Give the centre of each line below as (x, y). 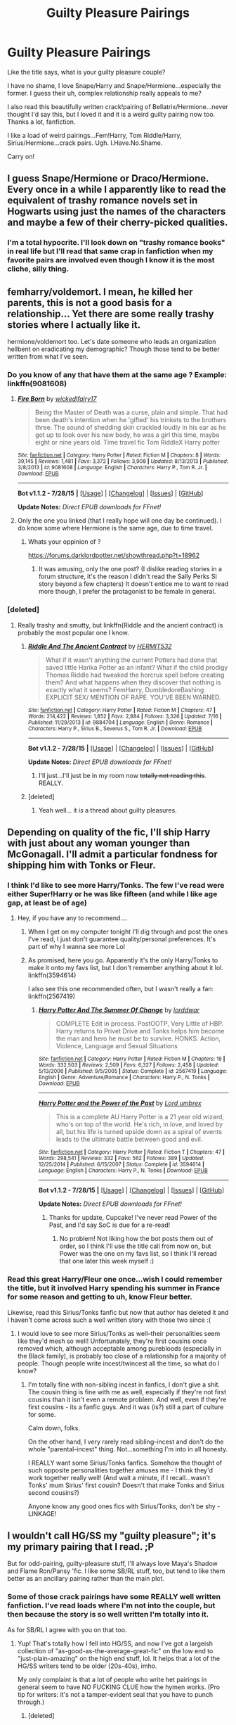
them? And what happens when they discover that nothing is (133, 682)
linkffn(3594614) (52, 975)
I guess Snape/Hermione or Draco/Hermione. (108, 178)
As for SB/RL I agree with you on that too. (67, 1629)
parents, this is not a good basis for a (90, 303)
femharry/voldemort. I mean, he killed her (100, 292)
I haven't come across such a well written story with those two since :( (109, 1320)
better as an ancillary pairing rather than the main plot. (86, 1579)
